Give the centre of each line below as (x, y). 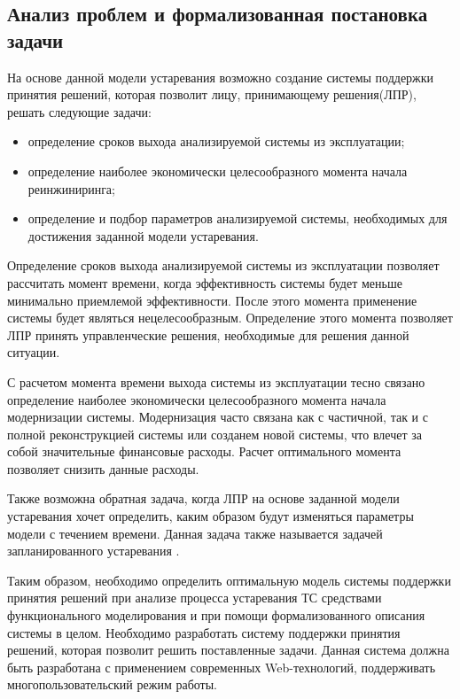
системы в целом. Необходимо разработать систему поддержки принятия (204, 632)
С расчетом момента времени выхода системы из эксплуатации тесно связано (216, 381)
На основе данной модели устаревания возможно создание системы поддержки (221, 77)
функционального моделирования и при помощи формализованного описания (216, 615)
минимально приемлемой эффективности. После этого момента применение (212, 300)
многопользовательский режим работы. (112, 684)
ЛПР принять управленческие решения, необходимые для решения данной (208, 334)
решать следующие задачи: (79, 111)
